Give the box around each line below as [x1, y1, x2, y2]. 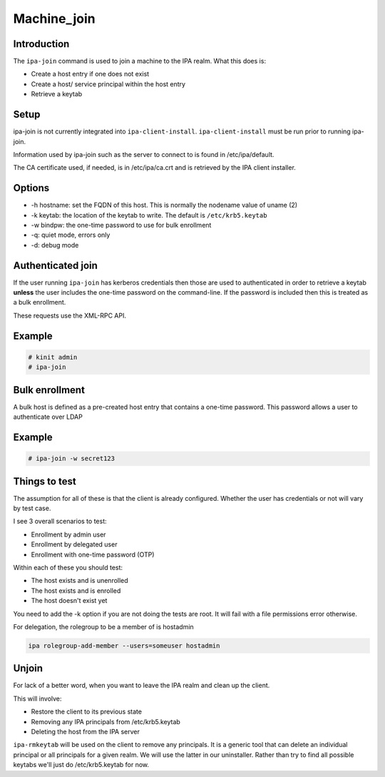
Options [13, 182, 50, 194]
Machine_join [13, 11, 96, 26]
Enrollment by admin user [31, 530, 106, 539]
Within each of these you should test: [13, 563, 123, 572]
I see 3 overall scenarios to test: [13, 517, 107, 526]
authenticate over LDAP [13, 412, 83, 421]
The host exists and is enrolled [31, 586, 121, 595]
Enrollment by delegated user [31, 540, 118, 549]
